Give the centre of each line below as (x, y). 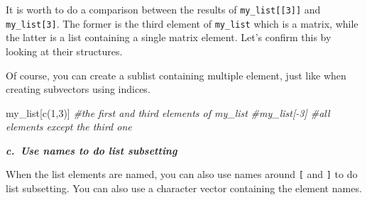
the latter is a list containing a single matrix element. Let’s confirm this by (169, 37)
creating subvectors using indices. (78, 89)
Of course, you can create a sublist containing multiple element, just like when (176, 75)
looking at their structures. (64, 51)
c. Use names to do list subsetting (92, 150)
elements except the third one (69, 127)
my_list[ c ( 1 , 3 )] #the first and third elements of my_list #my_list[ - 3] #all (168, 112)
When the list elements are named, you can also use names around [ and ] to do (182, 174)
